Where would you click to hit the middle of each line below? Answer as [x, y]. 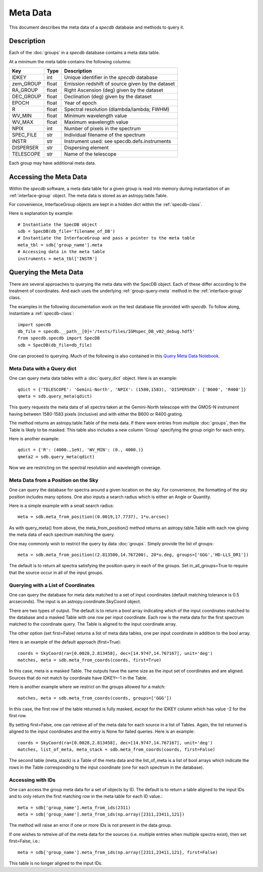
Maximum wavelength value [96, 122]
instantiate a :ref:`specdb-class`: [42, 314]
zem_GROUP [27, 84]
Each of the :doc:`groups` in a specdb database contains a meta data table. [85, 53]
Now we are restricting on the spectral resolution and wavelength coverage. [85, 468]
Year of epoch [80, 103]
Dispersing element [86, 148]
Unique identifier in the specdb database [111, 77]
